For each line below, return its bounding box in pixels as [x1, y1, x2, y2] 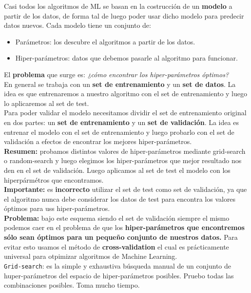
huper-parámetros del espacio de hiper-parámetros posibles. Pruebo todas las [4, 270, 234, 280]
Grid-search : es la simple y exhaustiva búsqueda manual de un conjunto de [4, 260, 232, 271]
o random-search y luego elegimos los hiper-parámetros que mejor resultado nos [4, 155, 242, 166]
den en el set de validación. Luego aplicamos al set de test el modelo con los [4, 165, 231, 175]
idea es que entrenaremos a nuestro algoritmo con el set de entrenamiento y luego [4, 88, 247, 99]
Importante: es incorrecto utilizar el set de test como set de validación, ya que [4, 184, 247, 194]
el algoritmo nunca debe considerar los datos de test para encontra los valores [4, 193, 236, 204]
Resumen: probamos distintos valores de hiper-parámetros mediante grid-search [4, 146, 246, 156]
